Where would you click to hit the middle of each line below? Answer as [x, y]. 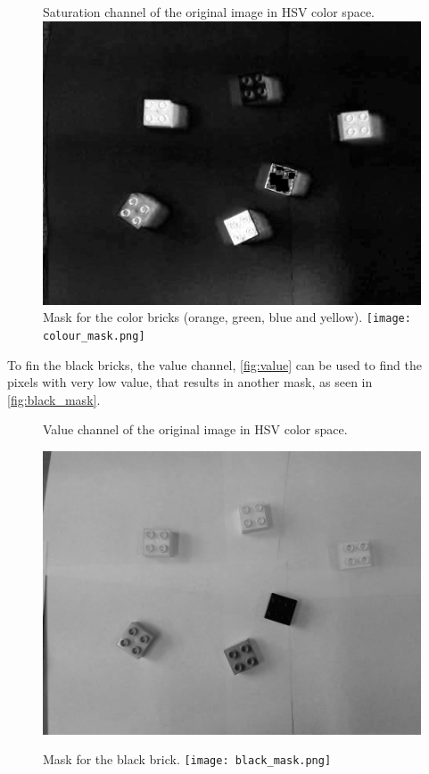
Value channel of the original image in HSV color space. [195, 429]
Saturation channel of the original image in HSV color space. [209, 12]
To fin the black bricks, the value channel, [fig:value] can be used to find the [214, 364]
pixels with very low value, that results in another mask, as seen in [190, 382]
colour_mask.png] [94, 336]
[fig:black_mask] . [54, 399]
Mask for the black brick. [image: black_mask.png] [187, 759]
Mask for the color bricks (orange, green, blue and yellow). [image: [227, 317]
